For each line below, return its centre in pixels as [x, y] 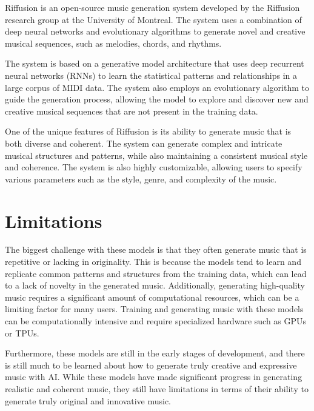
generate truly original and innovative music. [88, 400]
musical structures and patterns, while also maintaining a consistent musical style [156, 155]
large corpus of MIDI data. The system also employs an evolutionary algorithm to [157, 87]
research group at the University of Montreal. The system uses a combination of [153, 19]
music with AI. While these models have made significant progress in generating [154, 377]
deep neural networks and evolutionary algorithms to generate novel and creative [155, 31]
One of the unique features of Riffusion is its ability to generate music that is [148, 131]
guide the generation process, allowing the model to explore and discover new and [157, 99]
